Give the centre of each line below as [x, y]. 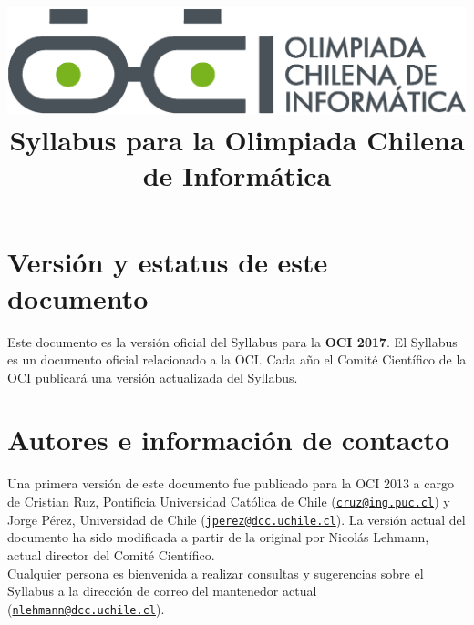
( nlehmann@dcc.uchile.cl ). [86, 608]
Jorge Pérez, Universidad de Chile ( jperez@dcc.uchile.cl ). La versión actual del [237, 519]
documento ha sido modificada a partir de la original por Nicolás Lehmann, [218, 537]
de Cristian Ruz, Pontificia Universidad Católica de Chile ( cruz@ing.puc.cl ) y [229, 501]
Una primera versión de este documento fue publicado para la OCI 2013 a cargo [231, 483]
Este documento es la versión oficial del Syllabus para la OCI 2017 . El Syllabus [232, 341]
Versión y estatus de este [168, 262]
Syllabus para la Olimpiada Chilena [237, 139]
